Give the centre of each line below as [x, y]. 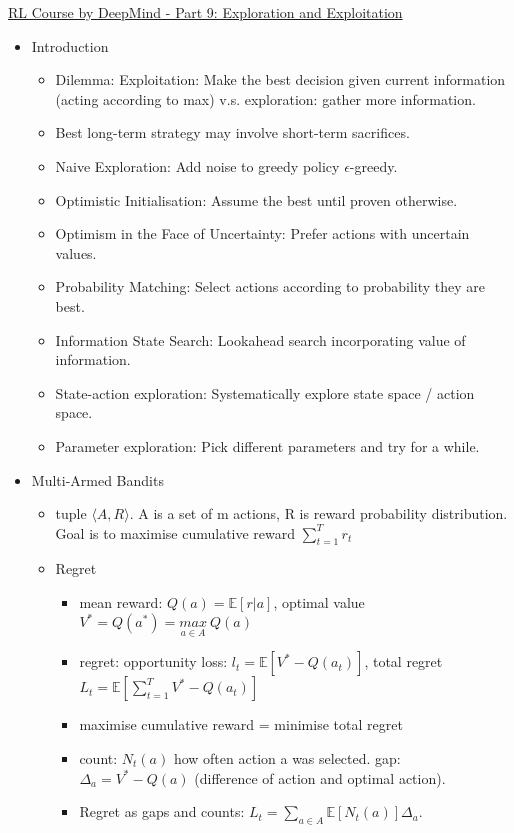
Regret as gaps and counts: [162, 811]
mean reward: [121, 602]
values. [76, 252]
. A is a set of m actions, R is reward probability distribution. [318, 513]
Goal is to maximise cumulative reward [175, 532]
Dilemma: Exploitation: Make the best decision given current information [280, 79]
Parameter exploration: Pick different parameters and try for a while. [267, 445]
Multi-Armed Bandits [97, 479]
